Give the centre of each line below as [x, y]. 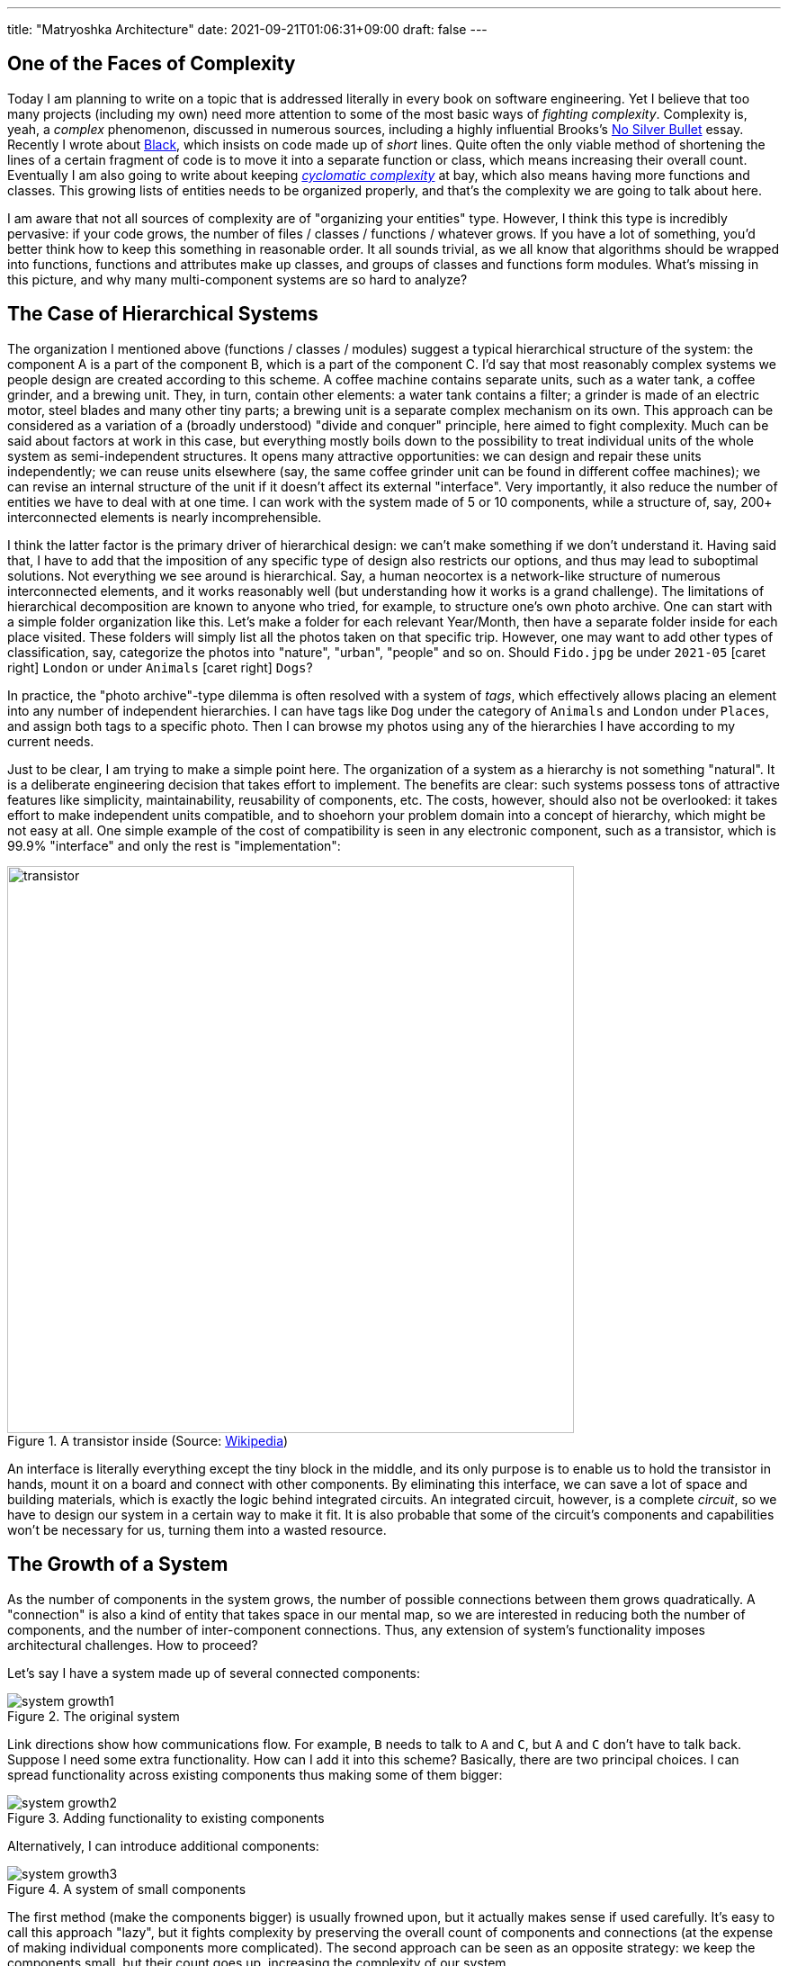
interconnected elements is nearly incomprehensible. [165, 517]
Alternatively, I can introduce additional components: [163, 1845]
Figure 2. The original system [94, 1716]
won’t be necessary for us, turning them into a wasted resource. [197, 1529]
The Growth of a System [118, 1565]
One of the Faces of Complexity [152, 64]
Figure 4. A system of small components [127, 1889]
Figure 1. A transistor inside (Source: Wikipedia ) [148, 1440]
